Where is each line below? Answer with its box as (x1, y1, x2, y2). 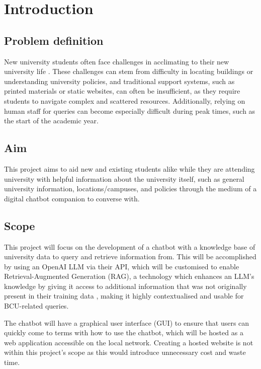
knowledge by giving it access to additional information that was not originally (4, 280, 247, 291)
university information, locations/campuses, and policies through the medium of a (4, 183, 257, 194)
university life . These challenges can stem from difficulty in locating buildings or (4, 66, 253, 77)
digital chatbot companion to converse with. (4, 193, 140, 203)
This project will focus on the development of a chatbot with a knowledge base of (4, 241, 255, 252)
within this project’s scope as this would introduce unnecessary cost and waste (4, 347, 246, 357)
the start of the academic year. (4, 115, 99, 126)
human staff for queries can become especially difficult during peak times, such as (4, 105, 255, 116)
